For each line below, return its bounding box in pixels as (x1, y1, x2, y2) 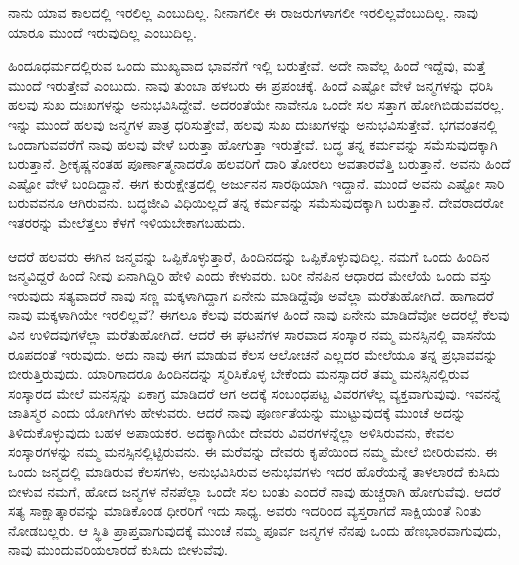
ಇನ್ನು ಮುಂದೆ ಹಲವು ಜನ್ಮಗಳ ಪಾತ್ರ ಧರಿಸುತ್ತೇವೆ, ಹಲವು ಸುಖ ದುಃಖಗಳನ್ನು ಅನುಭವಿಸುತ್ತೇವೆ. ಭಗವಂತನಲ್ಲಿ (8, 113, 498, 134)
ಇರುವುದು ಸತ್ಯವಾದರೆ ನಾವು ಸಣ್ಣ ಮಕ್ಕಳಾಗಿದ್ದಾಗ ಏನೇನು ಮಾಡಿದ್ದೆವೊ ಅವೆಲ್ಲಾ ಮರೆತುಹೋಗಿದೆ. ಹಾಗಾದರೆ (8, 284, 494, 305)
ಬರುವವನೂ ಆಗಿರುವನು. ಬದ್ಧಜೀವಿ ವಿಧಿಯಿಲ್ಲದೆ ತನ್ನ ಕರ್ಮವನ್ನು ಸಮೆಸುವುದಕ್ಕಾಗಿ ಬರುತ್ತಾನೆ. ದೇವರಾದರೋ (8, 192, 504, 213)
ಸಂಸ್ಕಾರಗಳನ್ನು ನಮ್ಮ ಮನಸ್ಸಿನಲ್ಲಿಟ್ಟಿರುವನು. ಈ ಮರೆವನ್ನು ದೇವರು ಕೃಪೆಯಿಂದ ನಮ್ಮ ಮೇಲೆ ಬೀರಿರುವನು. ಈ (8, 441, 498, 462)
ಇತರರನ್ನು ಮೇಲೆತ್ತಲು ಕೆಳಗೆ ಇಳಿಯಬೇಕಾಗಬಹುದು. (8, 211, 246, 232)
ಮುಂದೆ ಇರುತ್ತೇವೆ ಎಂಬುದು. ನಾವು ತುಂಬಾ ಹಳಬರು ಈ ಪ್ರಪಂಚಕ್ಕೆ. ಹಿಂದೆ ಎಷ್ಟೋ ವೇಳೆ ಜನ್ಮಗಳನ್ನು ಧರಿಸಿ (8, 74, 494, 95)
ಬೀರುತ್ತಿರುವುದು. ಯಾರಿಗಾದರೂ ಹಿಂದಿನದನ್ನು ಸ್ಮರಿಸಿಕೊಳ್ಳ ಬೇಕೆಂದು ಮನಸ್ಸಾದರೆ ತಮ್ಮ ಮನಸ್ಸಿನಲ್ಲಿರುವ (8, 363, 469, 384)
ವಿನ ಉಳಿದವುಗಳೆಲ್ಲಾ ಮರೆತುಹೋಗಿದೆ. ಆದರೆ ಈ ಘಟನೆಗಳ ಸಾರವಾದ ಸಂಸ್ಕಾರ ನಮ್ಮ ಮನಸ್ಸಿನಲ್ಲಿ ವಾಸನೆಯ (8, 323, 497, 344)
